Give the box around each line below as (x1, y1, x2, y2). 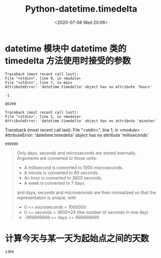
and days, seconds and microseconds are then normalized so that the (16, 189, 156, 195)
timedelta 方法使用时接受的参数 (5, 55, 131, 66)
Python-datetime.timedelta (25, 3, 137, 15)
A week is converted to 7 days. (24, 180, 86, 186)
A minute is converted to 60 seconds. (24, 170, 99, 175)
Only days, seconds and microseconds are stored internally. (16, 150, 137, 156)
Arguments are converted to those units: (16, 155, 98, 161)
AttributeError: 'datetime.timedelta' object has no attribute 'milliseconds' (5, 132, 149, 138)
